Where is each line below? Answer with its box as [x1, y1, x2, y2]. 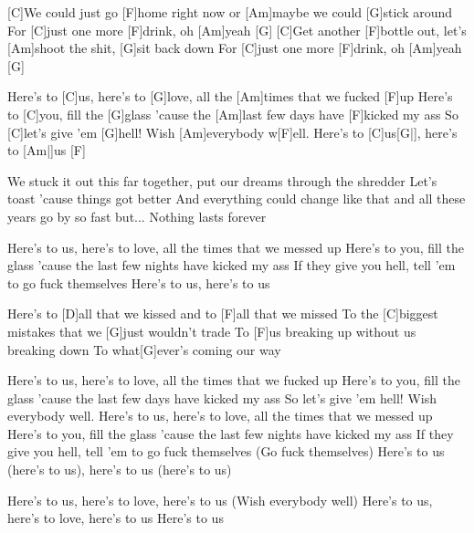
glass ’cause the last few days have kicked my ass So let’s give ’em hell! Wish [7, 388, 437, 407]
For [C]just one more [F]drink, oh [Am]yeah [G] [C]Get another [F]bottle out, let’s [7, 20, 467, 39]
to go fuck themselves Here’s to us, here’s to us [7, 273, 270, 292]
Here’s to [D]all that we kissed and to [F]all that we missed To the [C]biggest [7, 304, 438, 323]
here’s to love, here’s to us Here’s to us [7, 508, 224, 528]
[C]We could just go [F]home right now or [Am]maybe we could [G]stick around [7, 3, 453, 21]
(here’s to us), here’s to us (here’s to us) [7, 460, 232, 479]
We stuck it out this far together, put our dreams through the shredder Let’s [7, 171, 437, 190]
